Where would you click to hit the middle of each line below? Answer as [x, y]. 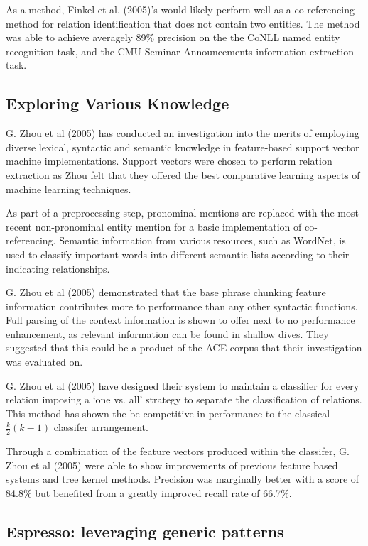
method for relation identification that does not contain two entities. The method [183, 23]
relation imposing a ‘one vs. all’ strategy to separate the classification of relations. [184, 399]
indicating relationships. [58, 268]
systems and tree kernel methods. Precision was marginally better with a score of [183, 479]
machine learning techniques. [69, 189]
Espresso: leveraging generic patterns [145, 531]
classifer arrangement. [101, 427]
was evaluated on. [44, 362]
